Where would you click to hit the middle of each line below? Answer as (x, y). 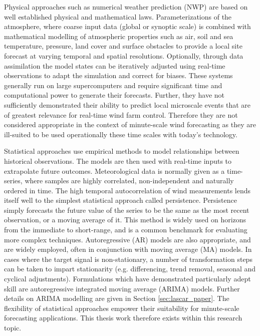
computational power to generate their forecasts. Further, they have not (114, 95)
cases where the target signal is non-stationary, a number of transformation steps (128, 259)
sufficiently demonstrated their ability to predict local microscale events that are (127, 104)
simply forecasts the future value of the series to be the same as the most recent (127, 210)
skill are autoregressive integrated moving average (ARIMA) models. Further (122, 288)
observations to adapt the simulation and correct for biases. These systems (118, 75)
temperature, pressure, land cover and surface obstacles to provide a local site (123, 46)
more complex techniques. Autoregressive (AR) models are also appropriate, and (127, 239)
